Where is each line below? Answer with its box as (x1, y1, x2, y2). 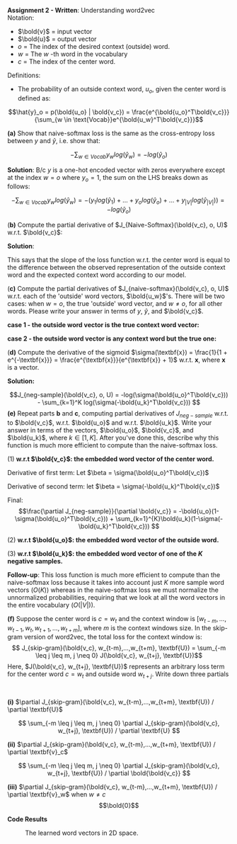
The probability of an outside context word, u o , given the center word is (17, 85, 226, 95)
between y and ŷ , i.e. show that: (7, 136, 100, 144)
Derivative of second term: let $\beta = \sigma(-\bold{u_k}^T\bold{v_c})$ (7, 481, 220, 491)
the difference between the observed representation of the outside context (7, 263, 226, 271)
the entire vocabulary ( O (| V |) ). (7, 600, 96, 609)
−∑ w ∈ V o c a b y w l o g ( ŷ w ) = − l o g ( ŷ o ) (70, 150, 168, 160)
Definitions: (7, 71, 41, 79)
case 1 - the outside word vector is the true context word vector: (7, 320, 200, 329)
